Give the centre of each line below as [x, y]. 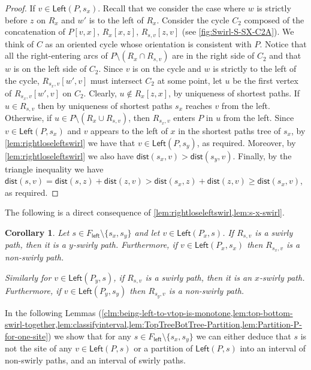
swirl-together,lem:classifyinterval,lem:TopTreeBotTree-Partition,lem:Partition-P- [153, 324]
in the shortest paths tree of [230, 131]
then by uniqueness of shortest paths [105, 105]
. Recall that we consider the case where [172, 8]
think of [19, 43]
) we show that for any [90, 336]
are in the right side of [213, 55]
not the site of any [39, 348]
